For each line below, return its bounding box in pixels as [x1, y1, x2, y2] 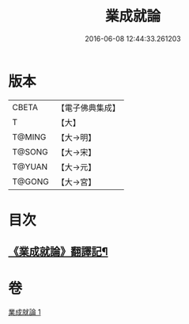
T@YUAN [12, 161, 48, 172]
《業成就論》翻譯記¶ [8, 245, 108, 258]
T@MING [12, 132, 47, 143]
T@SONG [12, 146, 49, 157]
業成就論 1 [8, 307, 41, 317]
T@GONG [12, 176, 49, 187]
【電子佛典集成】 [56, 102, 120, 113]
